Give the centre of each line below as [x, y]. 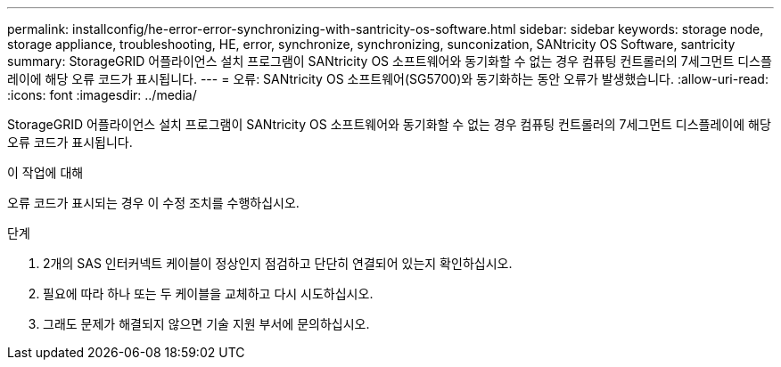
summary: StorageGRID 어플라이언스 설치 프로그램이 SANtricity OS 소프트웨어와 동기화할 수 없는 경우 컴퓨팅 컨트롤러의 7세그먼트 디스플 [390, 61]
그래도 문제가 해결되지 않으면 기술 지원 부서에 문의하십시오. [206, 324]
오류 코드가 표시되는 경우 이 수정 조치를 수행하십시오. [153, 203]
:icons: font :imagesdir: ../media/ [102, 95]
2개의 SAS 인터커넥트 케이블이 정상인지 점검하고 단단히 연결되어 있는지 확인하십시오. [278, 263]
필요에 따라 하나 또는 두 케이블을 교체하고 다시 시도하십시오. [208, 294]
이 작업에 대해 [45, 172]
